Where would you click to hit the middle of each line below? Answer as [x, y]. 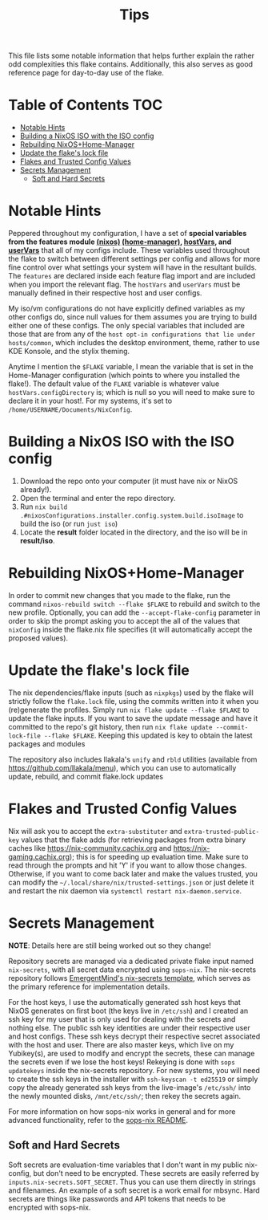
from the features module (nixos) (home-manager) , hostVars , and [120, 242]
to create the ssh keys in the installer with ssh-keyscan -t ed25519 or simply [133, 1079]
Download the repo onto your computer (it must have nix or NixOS [129, 481]
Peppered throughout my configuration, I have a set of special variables [128, 234]
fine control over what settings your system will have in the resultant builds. [133, 267]
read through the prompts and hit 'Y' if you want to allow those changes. [128, 865]
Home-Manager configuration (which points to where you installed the [124, 376]
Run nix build [44, 506]
